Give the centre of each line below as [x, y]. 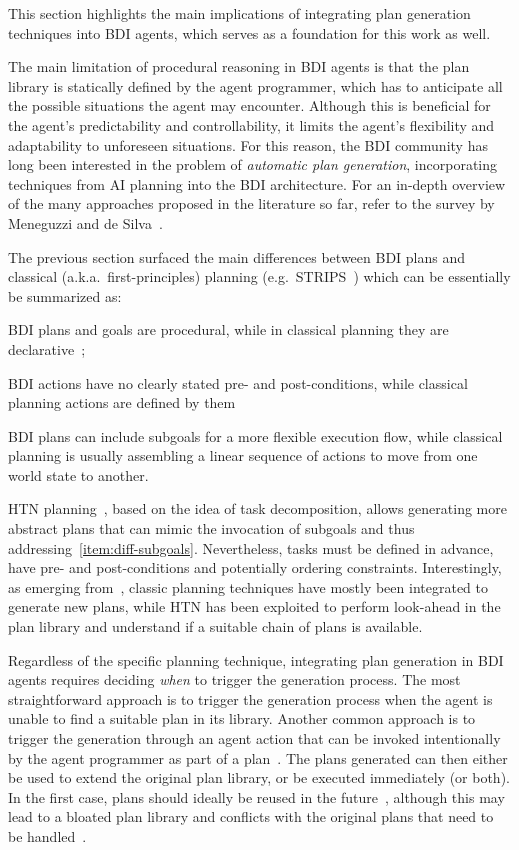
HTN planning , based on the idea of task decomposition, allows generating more [257, 508]
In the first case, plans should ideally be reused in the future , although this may [256, 796]
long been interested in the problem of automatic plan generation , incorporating [253, 164]
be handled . [47, 835]
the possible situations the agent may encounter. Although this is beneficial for [249, 105]
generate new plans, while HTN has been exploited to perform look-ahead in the [254, 606]
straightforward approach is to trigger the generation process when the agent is [250, 698]
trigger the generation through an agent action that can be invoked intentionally [254, 738]
